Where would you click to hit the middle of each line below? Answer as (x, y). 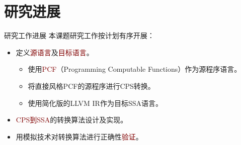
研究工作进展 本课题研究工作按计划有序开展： (79, 35)
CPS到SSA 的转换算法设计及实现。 (72, 120)
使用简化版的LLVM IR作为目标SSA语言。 (95, 103)
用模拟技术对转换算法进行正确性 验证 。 (79, 136)
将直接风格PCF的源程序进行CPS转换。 (91, 86)
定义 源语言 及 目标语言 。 (55, 52)
